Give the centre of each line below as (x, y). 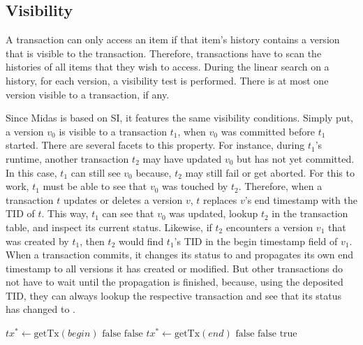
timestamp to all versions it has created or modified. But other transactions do (175, 268)
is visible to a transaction (113, 131)
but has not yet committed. (296, 158)
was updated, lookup (214, 213)
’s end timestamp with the (301, 199)
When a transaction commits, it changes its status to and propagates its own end (180, 255)
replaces (220, 199)
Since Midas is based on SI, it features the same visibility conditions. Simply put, (179, 118)
